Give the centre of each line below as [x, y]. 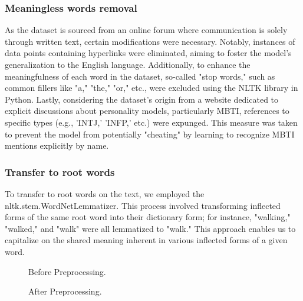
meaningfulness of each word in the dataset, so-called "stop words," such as [140, 76]
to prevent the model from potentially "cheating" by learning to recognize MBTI [150, 134]
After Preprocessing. [65, 291]
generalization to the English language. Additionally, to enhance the [128, 64]
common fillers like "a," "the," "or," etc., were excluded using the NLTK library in [151, 88]
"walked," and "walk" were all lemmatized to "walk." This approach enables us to [150, 228]
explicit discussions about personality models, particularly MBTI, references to [147, 111]
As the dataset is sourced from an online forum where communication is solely [146, 30]
